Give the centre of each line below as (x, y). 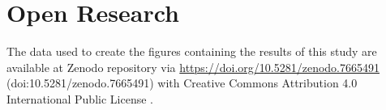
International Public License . (80, 98)
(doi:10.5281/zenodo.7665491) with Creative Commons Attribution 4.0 (182, 83)
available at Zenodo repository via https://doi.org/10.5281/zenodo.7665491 (193, 67)
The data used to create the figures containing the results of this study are (192, 51)
